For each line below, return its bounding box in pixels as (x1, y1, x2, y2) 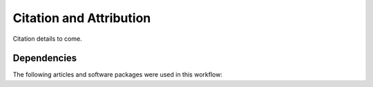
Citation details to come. (12, 35, 82, 43)
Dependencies (12, 52, 77, 64)
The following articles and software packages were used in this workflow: (12, 70, 222, 79)
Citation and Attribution (12, 10, 151, 26)
